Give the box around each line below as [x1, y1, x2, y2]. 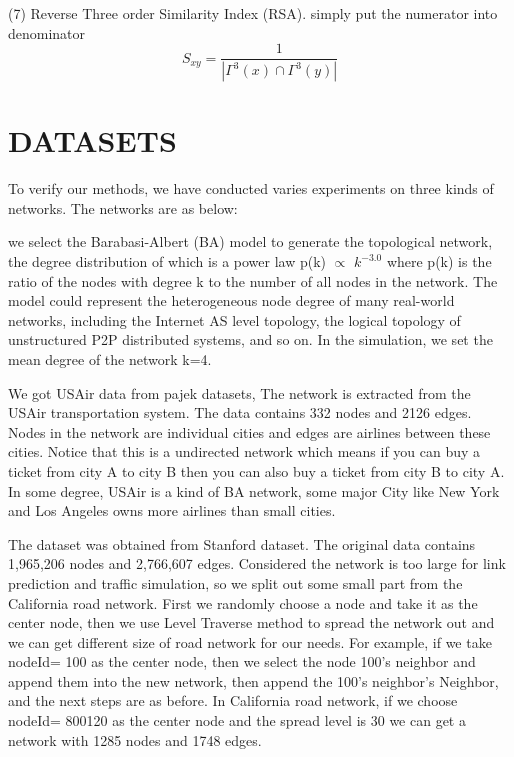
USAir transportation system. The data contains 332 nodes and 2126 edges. [8, 402, 472, 423]
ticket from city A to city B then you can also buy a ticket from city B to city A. [8, 460, 505, 481]
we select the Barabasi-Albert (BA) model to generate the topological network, [8, 231, 493, 252]
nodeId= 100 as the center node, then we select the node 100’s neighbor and [8, 651, 476, 672]
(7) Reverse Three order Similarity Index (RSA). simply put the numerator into [8, 3, 498, 23]
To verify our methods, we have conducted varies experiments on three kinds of [8, 178, 494, 199]
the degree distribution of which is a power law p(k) [8, 251, 326, 271]
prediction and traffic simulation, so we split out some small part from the [8, 572, 463, 593]
